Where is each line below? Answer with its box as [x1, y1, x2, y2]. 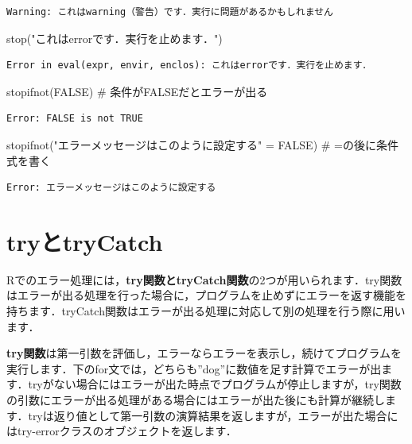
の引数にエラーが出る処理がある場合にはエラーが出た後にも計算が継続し [6, 392, 385, 408]
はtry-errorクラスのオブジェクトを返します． [6, 423, 237, 439]
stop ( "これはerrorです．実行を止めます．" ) [6, 29, 223, 46]
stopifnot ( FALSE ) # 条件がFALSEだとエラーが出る [6, 83, 268, 99]
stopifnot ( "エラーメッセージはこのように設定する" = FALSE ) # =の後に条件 [6, 136, 398, 153]
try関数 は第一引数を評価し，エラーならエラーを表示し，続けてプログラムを [6, 345, 402, 361]
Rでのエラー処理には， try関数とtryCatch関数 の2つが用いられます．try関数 [6, 271, 402, 288]
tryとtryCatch [6, 225, 163, 257]
